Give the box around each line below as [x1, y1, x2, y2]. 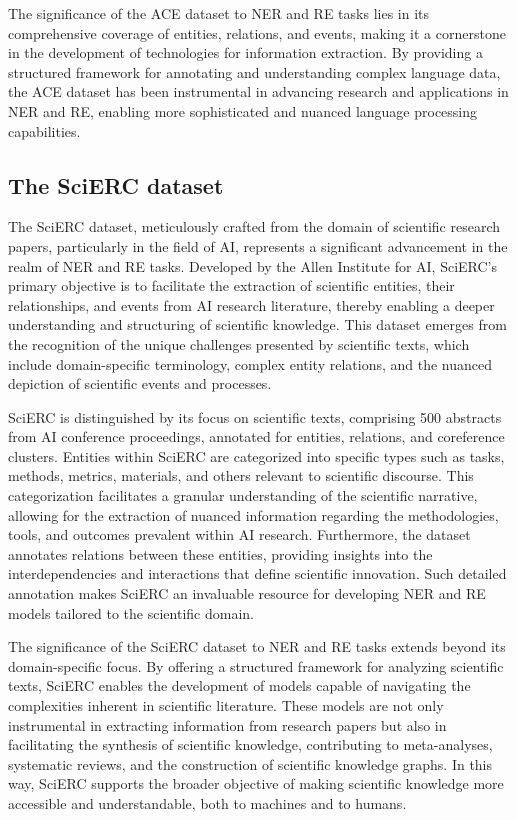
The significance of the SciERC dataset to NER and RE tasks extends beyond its [8, 636, 506, 657]
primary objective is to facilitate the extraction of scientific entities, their [8, 275, 455, 296]
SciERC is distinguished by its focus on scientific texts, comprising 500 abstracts [8, 406, 502, 427]
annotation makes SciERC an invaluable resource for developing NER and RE [8, 583, 486, 604]
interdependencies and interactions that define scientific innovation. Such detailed [8, 563, 507, 584]
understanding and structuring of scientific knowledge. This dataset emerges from [8, 314, 507, 335]
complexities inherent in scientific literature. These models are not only [8, 695, 444, 716]
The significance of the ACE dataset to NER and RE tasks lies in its [8, 3, 430, 23]
